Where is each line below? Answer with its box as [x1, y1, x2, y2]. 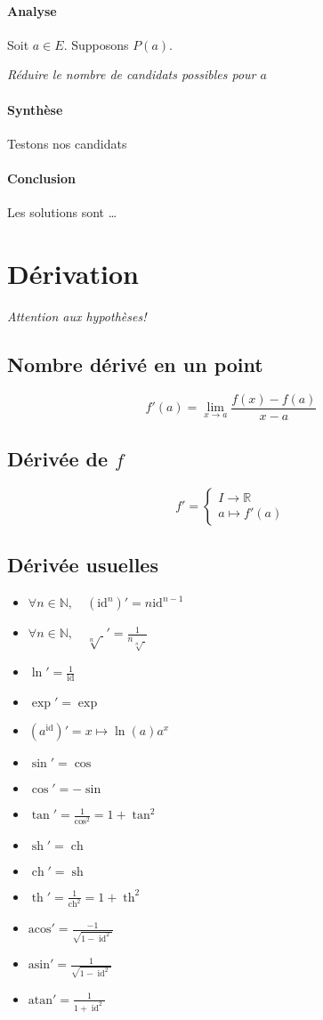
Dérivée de [7, 445, 108, 473]
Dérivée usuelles [7, 551, 158, 579]
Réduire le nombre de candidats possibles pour [7, 65, 256, 84]
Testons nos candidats [7, 134, 127, 152]
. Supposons [63, 35, 129, 53]
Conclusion [7, 168, 77, 187]
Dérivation [7, 255, 139, 291]
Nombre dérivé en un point [7, 350, 263, 377]
